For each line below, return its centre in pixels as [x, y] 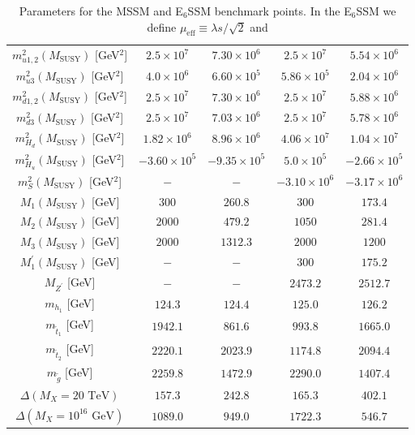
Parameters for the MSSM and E [101, 11]
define [162, 26]
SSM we [376, 11]
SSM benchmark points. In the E [270, 11]
